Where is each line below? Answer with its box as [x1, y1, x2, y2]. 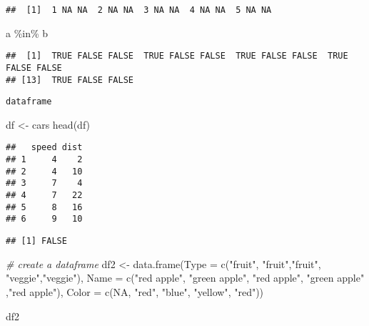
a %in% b [6, 25, 49, 40]
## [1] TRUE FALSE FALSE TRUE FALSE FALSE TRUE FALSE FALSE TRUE [6, 51, 348, 61]
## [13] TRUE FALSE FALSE [6, 74, 133, 85]
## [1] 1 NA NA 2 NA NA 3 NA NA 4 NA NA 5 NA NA [6, 5, 272, 15]
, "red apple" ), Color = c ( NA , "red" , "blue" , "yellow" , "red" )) [6, 284, 264, 299]
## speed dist [6, 142, 83, 153]
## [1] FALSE [6, 236, 67, 247]
